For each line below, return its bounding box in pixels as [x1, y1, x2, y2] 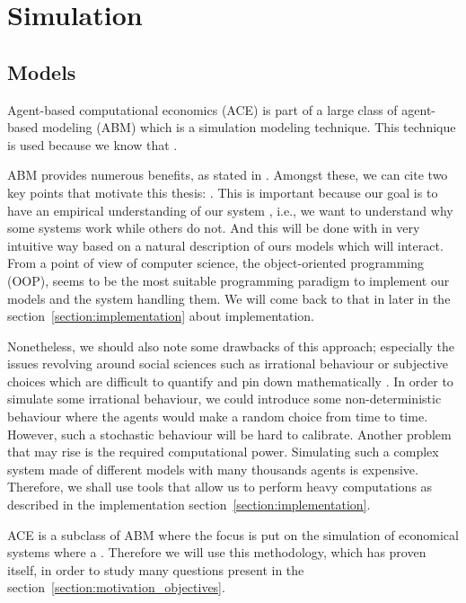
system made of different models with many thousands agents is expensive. [7, 459, 418, 478]
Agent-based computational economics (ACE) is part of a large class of [7, 100, 398, 119]
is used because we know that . [7, 135, 178, 154]
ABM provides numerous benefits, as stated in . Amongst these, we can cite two [7, 165, 448, 184]
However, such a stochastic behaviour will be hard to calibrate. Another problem [7, 424, 452, 443]
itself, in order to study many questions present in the [7, 560, 304, 579]
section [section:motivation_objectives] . [7, 578, 225, 597]
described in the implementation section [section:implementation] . [7, 495, 371, 514]
